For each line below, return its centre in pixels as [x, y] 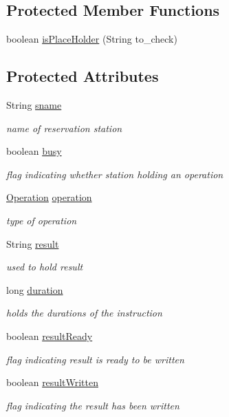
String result [33, 243]
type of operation [42, 220]
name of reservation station [64, 128]
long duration [35, 289]
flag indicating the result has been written [93, 405]
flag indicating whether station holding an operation [115, 174]
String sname [34, 105]
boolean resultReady [50, 335]
